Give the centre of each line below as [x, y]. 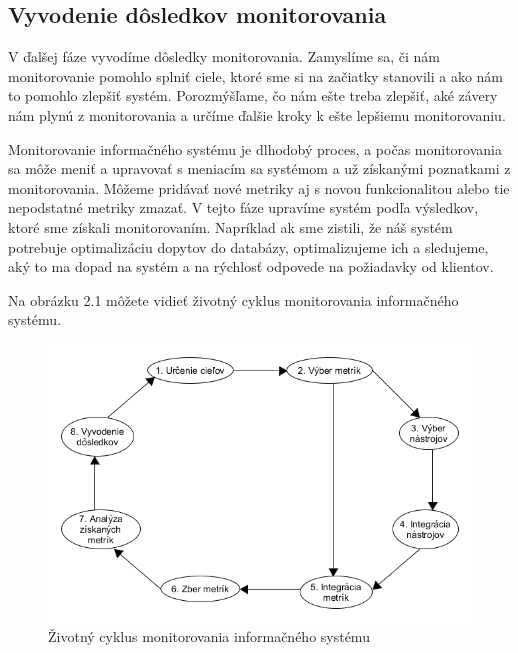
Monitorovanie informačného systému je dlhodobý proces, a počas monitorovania [255, 148]
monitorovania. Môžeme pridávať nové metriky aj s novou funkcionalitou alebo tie [259, 187]
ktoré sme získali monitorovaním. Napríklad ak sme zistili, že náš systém [230, 226]
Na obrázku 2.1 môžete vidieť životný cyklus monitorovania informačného [233, 299]
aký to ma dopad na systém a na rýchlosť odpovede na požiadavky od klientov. [251, 266]
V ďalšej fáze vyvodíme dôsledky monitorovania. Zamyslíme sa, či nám [224, 56]
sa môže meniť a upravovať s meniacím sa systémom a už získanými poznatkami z [259, 168]
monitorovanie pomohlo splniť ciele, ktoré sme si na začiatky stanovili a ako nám [256, 75]
